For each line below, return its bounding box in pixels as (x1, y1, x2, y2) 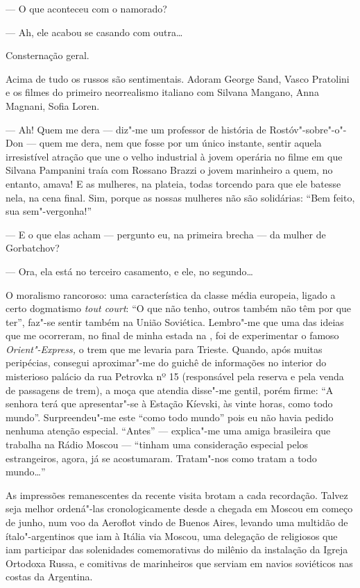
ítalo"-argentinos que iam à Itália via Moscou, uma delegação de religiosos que (6, 528, 338, 543)
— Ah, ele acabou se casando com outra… (6, 24, 183, 39)
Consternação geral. (6, 48, 89, 63)
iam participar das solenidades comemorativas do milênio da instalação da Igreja (6, 542, 348, 557)
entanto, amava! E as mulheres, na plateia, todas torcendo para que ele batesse (6, 176, 341, 190)
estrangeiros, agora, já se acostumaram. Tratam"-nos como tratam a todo (6, 450, 317, 465)
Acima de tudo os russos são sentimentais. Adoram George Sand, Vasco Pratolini (6, 71, 350, 85)
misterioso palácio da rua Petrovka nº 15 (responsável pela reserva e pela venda (6, 369, 344, 384)
